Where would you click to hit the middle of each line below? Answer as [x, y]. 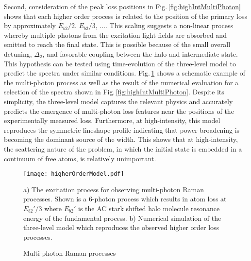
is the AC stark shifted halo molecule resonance [149, 208]
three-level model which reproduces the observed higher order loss [121, 227]
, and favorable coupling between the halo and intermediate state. [140, 54]
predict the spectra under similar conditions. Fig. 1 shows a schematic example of [125, 73]
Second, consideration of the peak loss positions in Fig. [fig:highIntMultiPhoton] [122, 6]
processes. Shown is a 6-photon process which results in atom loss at [125, 199]
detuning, [18, 54]
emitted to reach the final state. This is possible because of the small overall [117, 44]
